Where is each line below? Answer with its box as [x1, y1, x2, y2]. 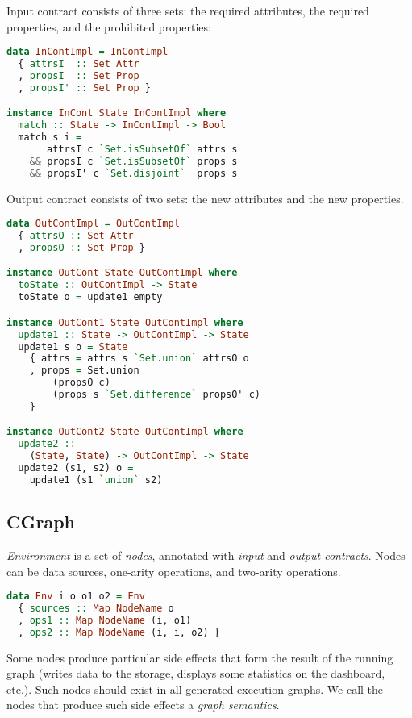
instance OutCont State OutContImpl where [6, 267, 238, 279]
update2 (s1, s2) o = [18, 462, 134, 474]
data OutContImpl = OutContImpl [6, 218, 180, 230]
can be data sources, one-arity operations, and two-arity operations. [6, 562, 341, 579]
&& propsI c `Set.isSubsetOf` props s [29, 155, 238, 167]
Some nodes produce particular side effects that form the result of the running [6, 649, 393, 666]
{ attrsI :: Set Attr [18, 58, 139, 70]
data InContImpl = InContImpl [6, 46, 169, 58]
